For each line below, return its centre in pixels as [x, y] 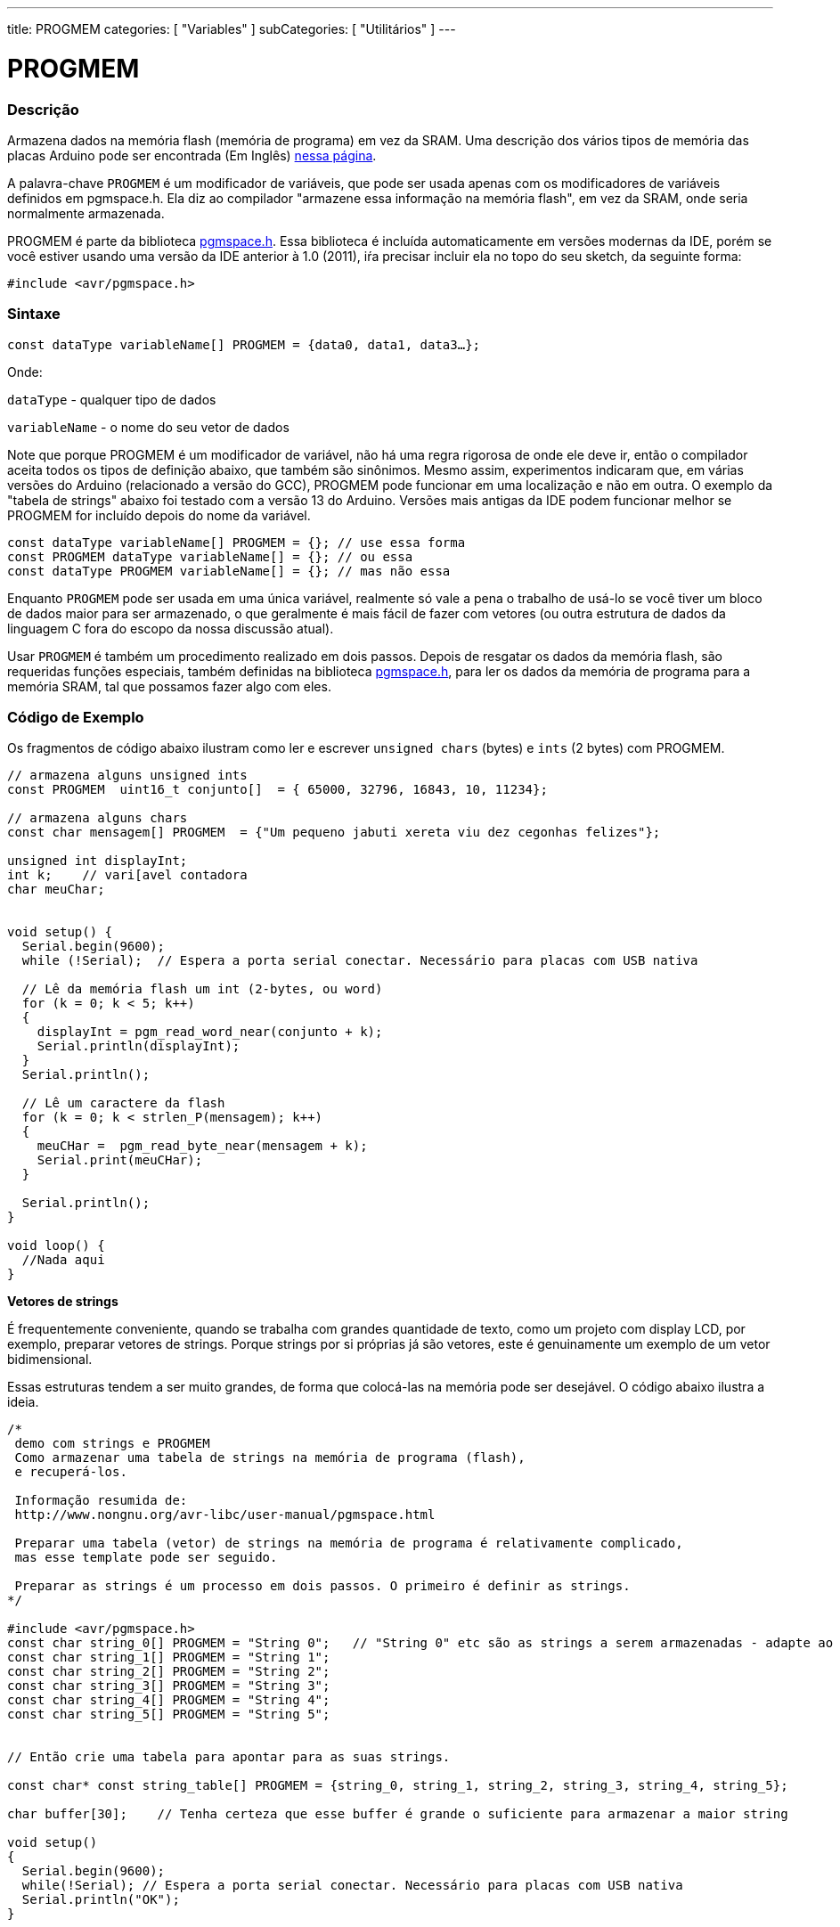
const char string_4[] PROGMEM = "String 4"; [169, 1700]
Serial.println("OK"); [101, 1900]
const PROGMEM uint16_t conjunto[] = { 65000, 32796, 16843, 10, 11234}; [277, 790]
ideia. [23, 1402]
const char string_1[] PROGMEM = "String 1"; [169, 1658]
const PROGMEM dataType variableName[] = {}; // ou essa [210, 556]
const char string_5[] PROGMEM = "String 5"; [169, 1715]
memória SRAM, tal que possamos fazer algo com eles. [169, 686]
